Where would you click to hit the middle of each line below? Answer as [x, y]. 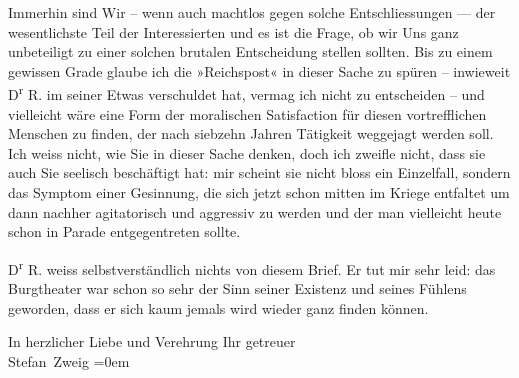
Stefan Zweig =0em [69, 360]
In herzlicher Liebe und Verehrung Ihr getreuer [152, 341]
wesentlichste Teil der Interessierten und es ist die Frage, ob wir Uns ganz [233, 31]
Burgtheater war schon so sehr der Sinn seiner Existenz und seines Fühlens [237, 288]
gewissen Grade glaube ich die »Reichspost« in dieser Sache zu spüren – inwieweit [259, 70]
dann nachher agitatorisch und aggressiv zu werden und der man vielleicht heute [255, 211]
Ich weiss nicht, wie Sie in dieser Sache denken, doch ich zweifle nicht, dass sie [247, 152]
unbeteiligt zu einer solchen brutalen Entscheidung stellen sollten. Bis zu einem [250, 51]
